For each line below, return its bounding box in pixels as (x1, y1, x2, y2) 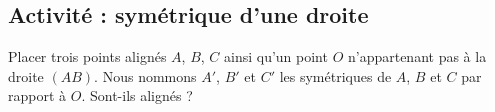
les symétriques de (279, 65, 392, 86)
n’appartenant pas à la (347, 46, 487, 67)
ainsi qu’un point (224, 46, 328, 67)
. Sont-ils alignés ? (81, 85, 193, 106)
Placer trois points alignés (8, 46, 167, 67)
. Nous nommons (94, 65, 197, 86)
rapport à (8, 85, 67, 106)
